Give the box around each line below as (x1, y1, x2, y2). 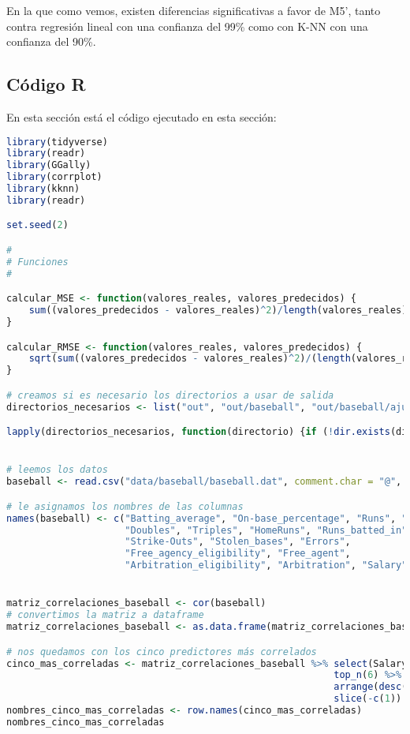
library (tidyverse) (6, 136, 108, 148)
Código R (6, 72, 86, 96)
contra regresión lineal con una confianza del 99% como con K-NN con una (6, 17, 368, 34)
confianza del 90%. (6, 33, 96, 50)
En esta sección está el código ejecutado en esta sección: (6, 108, 277, 125)
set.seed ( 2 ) (6, 219, 69, 231)
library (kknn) (6, 183, 80, 195)
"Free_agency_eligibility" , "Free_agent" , (125, 548, 351, 560)
